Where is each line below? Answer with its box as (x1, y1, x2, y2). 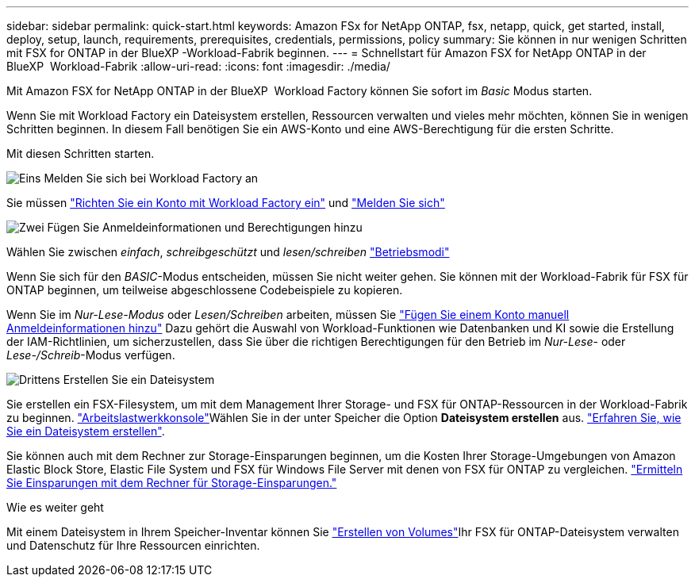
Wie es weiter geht (6, 501, 104, 514)
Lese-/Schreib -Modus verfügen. (6, 348, 175, 362)
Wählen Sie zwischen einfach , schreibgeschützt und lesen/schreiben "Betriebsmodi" (6, 245, 450, 259)
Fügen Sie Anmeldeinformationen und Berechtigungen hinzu (47, 221, 363, 234)
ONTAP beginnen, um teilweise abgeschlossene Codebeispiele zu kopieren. (6, 283, 403, 297)
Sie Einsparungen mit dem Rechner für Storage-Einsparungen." (6, 476, 337, 489)
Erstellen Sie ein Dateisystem (63, 373, 215, 386)
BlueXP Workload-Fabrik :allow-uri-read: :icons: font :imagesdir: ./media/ (6, 59, 390, 73)
